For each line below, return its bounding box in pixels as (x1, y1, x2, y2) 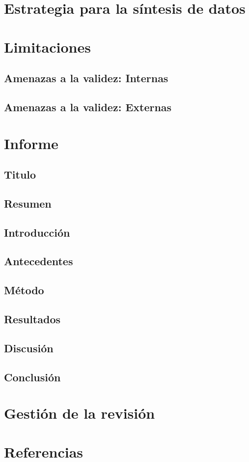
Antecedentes (4, 253, 73, 269)
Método (4, 282, 44, 298)
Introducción (4, 224, 70, 240)
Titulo (4, 167, 36, 182)
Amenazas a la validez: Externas (4, 99, 172, 114)
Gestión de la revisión (4, 403, 155, 423)
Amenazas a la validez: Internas (4, 70, 168, 86)
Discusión (4, 340, 54, 355)
